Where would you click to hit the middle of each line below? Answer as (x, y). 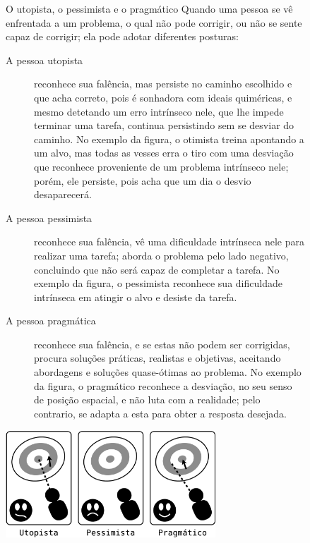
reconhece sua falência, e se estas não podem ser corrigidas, (162, 344)
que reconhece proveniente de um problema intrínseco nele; (161, 166)
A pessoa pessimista (49, 218)
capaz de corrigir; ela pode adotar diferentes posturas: (122, 36)
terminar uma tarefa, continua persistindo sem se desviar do (164, 125)
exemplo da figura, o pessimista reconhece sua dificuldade (158, 283)
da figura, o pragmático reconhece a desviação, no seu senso (163, 385)
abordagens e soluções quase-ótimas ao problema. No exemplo (168, 372)
